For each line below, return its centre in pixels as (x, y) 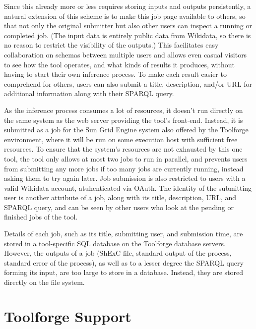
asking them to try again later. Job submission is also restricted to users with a (125, 178)
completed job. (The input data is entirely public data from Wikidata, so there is (128, 35)
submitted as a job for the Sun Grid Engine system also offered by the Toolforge (126, 130)
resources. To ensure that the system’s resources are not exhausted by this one (123, 149)
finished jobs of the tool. (41, 217)
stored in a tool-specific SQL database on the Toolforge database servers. (115, 243)
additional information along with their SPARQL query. (89, 93)
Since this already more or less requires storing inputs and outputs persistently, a (128, 6)
